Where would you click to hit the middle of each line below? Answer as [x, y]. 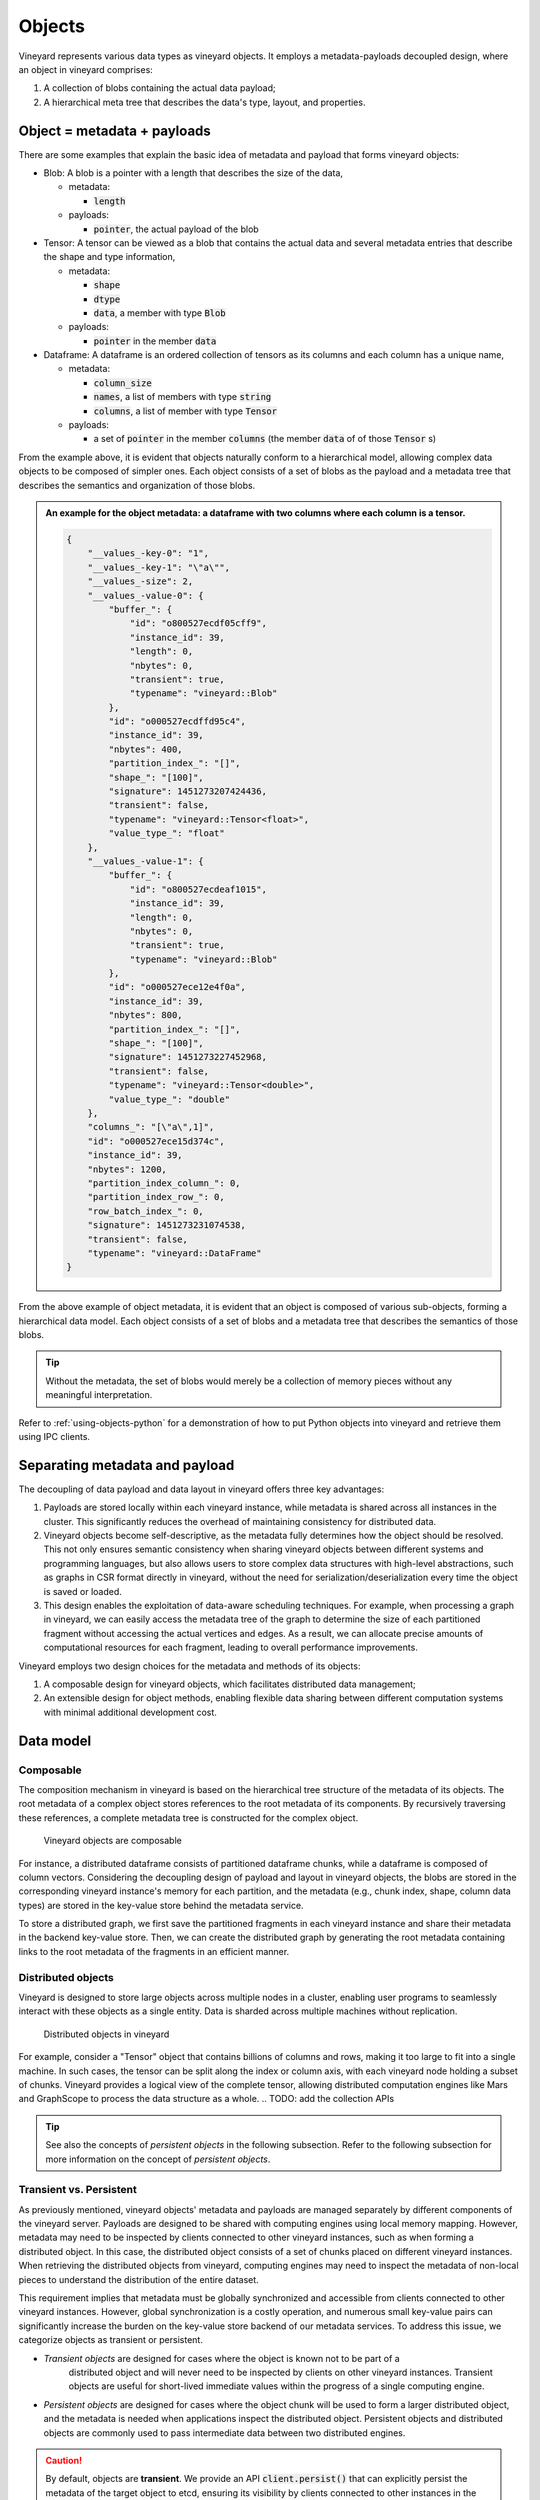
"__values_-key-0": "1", [148, 553]
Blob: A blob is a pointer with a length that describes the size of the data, [193, 173]
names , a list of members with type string [182, 397]
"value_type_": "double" [169, 1099]
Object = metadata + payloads [115, 130]
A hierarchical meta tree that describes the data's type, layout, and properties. [204, 102]
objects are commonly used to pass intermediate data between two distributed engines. [224, 2432]
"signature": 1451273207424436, [187, 791]
